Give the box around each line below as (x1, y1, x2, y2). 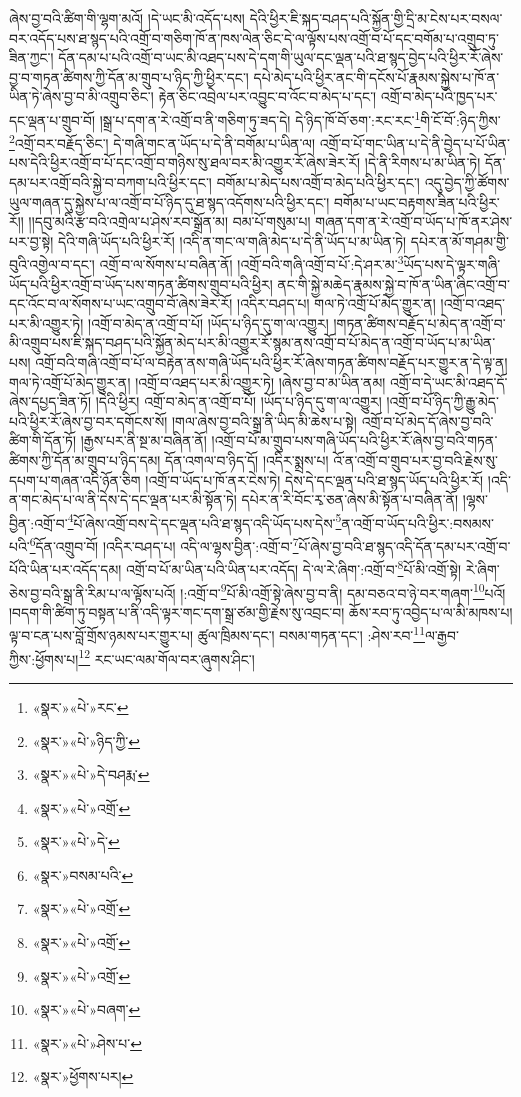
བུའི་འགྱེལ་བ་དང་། (9, 254, 95, 275)
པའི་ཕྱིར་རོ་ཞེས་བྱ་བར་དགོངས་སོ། (9, 410, 168, 431)
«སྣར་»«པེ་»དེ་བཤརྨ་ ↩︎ (32, 764, 150, 785)
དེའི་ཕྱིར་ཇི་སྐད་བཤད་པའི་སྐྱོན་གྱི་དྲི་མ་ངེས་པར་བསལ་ (249, 8, 503, 28)
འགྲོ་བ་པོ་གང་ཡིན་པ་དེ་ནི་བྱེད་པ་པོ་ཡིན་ (319, 132, 511, 153)
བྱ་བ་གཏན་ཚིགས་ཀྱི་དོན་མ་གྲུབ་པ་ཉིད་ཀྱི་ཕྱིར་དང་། (9, 66, 249, 87)
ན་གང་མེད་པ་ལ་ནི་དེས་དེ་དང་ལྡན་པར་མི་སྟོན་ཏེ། (9, 489, 237, 510)
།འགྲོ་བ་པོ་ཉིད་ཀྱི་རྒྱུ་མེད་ (386, 391, 499, 412)
